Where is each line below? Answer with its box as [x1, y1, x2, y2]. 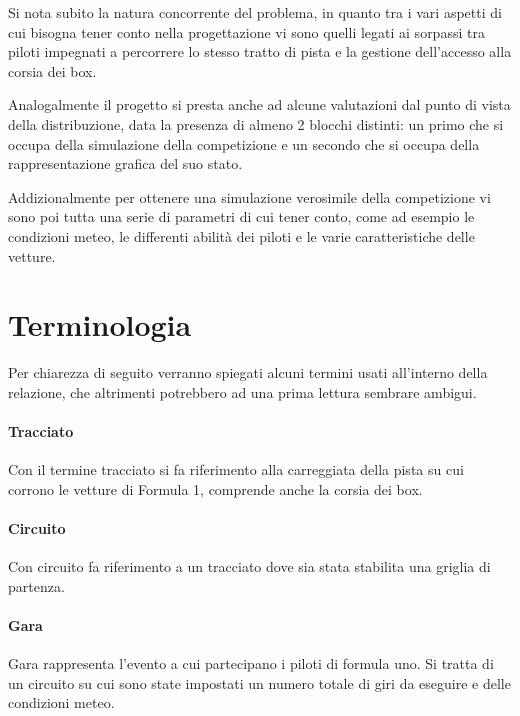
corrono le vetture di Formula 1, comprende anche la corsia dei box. [8, 478, 423, 499]
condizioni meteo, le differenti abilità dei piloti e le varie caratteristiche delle [8, 225, 475, 246]
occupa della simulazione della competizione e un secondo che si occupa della [8, 133, 480, 154]
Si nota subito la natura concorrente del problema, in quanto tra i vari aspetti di [8, 2, 502, 22]
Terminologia [8, 304, 192, 345]
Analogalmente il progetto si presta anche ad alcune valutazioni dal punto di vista [8, 94, 511, 115]
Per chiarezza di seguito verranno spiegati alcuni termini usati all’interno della [8, 362, 488, 383]
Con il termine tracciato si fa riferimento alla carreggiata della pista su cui [8, 459, 464, 480]
